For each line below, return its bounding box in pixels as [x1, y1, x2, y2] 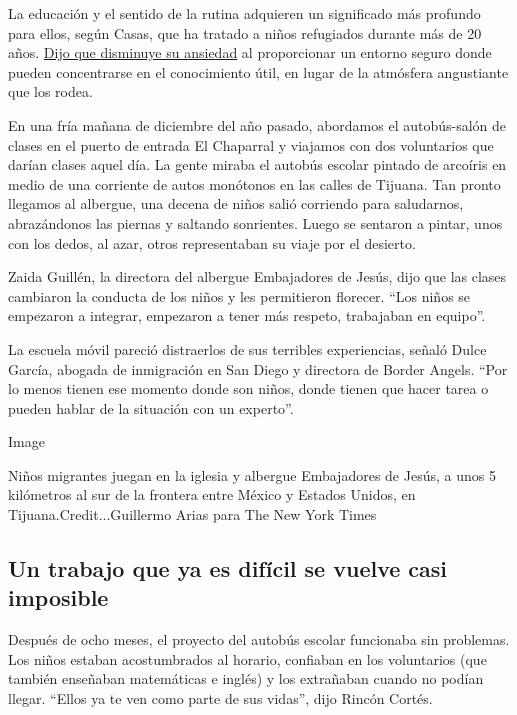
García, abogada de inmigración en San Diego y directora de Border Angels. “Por [8, 358, 508, 379]
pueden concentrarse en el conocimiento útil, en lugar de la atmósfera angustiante [8, 61, 509, 82]
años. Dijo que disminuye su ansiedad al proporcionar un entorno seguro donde [8, 42, 492, 63]
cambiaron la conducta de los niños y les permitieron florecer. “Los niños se [8, 285, 471, 306]
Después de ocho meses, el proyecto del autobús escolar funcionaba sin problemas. [8, 629, 510, 650]
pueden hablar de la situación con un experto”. [8, 397, 294, 418]
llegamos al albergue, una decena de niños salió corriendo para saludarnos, [8, 193, 464, 214]
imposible [8, 582, 109, 613]
